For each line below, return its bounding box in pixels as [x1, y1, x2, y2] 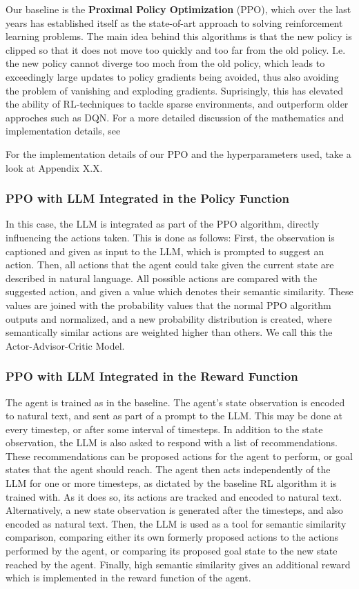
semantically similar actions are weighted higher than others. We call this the [6, 325, 333, 339]
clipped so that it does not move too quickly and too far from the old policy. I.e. [6, 42, 346, 57]
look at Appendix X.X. [6, 160, 103, 174]
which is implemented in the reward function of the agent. [6, 570, 251, 585]
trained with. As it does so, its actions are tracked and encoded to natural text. [6, 489, 342, 503]
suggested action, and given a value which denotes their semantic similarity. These [6, 284, 353, 299]
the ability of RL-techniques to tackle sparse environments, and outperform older [6, 97, 349, 111]
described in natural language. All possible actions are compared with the [6, 270, 318, 285]
